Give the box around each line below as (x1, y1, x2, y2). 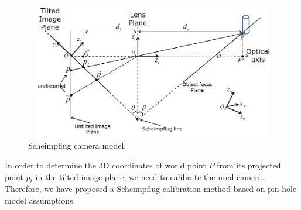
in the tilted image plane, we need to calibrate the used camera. (35, 170, 265, 183)
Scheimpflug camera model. (28, 139, 126, 152)
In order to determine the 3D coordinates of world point (5, 159, 206, 171)
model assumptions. (5, 194, 76, 206)
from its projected (217, 159, 281, 171)
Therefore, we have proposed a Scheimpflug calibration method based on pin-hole (5, 183, 297, 195)
